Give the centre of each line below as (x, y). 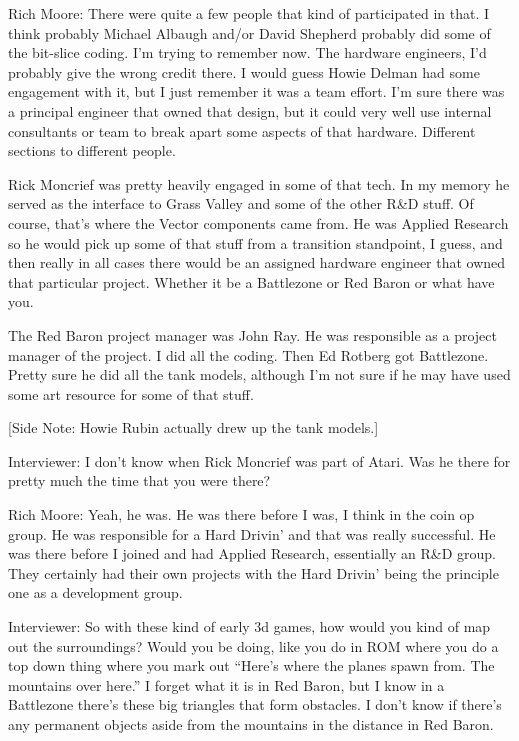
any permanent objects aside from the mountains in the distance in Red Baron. (251, 724)
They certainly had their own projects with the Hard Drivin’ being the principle (253, 572)
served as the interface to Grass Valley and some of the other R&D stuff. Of (241, 203)
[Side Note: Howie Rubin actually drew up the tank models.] (193, 427)
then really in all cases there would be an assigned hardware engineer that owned (257, 262)
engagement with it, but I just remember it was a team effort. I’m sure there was (256, 91)
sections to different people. (92, 150)
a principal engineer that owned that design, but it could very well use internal (250, 110)
